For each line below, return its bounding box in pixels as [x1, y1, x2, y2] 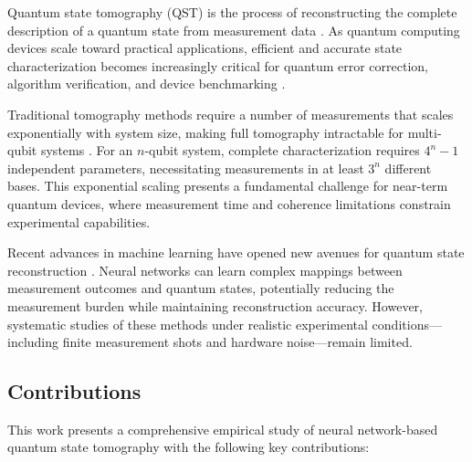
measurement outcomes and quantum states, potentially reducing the [7, 278, 394, 298]
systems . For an [40, 141, 133, 160]
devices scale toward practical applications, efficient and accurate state [7, 38, 403, 58]
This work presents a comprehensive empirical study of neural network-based [7, 419, 438, 438]
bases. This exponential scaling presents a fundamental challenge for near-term [7, 176, 448, 195]
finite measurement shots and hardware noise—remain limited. [62, 332, 413, 352]
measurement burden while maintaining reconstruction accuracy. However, [7, 296, 423, 315]
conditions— [372, 314, 442, 333]
